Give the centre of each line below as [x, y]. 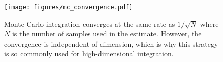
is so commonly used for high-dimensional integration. [89, 54]
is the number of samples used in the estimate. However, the [107, 34]
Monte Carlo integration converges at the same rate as [90, 23]
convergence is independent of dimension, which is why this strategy [111, 43]
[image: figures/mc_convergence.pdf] [68, 7]
